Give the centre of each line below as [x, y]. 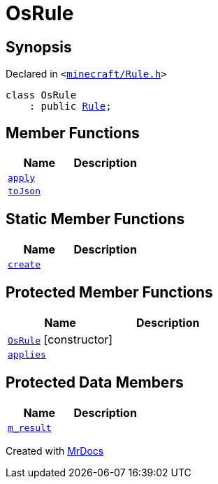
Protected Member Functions [109, 293]
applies [27, 354]
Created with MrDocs [55, 450]
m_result [30, 427]
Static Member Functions [95, 219]
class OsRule [41, 95]
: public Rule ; [70, 107]
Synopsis [39, 47]
